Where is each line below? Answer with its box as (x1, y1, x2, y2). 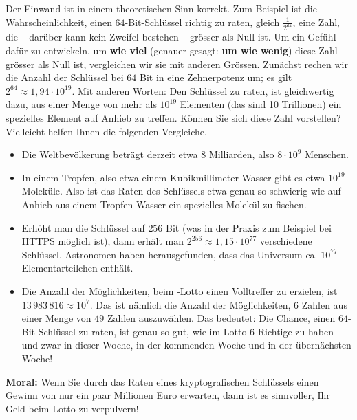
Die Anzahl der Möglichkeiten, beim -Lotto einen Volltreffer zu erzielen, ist (21, 283, 338, 298)
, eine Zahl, (292, 14, 340, 29)
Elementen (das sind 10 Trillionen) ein (180, 97, 342, 111)
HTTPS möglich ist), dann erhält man (21, 234, 184, 248)
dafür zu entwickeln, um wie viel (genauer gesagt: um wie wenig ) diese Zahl (6, 43, 338, 58)
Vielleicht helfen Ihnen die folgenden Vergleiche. (6, 124, 207, 138)
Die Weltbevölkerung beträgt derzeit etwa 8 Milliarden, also (21, 147, 274, 162)
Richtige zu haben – (257, 324, 342, 338)
